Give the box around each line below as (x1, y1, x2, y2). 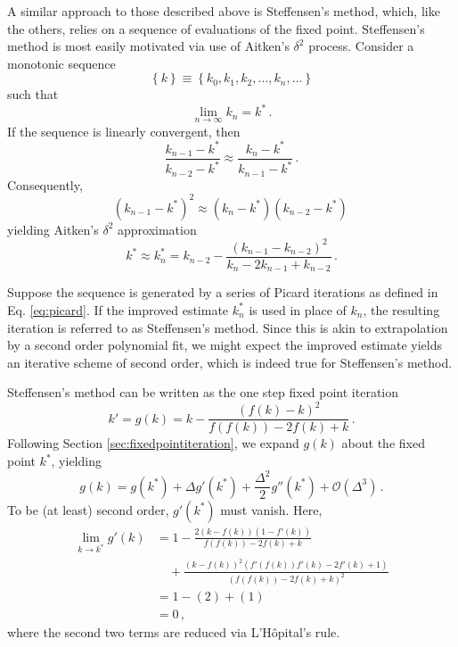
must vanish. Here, (220, 500, 323, 518)
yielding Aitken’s (7, 220, 99, 238)
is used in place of (249, 300, 347, 319)
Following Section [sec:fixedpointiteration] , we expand (7, 434, 299, 452)
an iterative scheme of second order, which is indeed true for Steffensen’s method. (7, 353, 453, 371)
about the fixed (341, 434, 425, 452)
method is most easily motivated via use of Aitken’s (7, 37, 290, 55)
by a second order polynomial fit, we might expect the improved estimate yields (7, 336, 442, 354)
